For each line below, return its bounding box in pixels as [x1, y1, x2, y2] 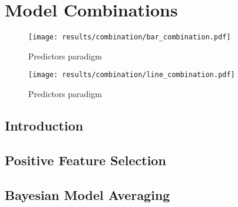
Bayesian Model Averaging [5, 185, 170, 203]
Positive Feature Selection [5, 151, 166, 169]
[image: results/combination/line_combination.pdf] [28, 71, 235, 79]
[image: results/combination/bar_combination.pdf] [28, 33, 231, 42]
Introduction [5, 116, 84, 135]
